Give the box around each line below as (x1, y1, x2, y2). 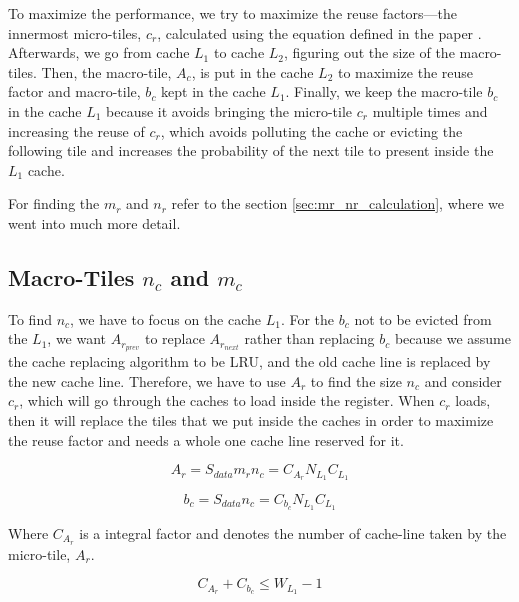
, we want (47, 328, 107, 349)
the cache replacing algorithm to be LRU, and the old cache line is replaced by (8, 351, 491, 372)
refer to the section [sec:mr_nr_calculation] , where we (171, 193, 505, 214)
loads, (455, 390, 491, 411)
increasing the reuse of (8, 120, 145, 141)
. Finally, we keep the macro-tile (285, 81, 483, 102)
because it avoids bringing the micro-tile (106, 100, 353, 121)
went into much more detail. (8, 212, 181, 233)
